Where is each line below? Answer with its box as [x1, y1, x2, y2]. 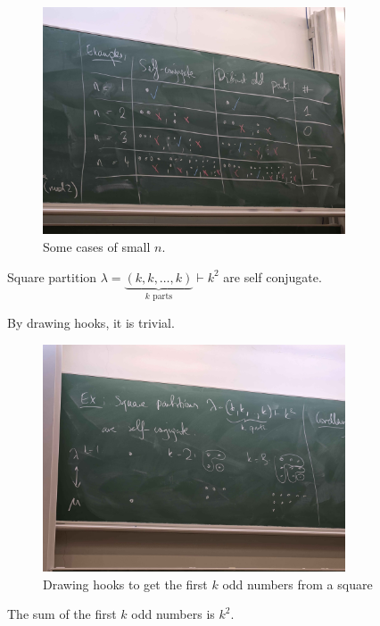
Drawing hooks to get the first [43, 574, 208, 593]
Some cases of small [43, 237, 151, 255]
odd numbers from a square [222, 574, 373, 593]
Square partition [7, 267, 97, 286]
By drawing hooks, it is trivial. [7, 313, 175, 332]
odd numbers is [131, 605, 215, 623]
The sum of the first [7, 605, 117, 623]
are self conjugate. [223, 267, 322, 286]
